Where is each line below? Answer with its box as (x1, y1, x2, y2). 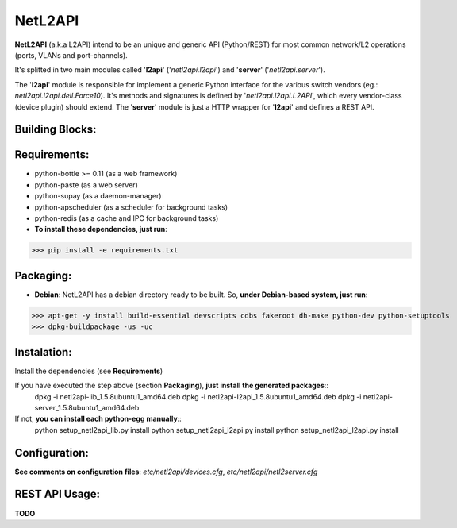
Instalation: (14, 345, 72, 359)
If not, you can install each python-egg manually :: (14, 414, 182, 424)
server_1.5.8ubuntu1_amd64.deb (34, 403, 140, 412)
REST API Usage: (14, 488, 101, 501)
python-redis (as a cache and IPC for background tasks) (34, 213, 219, 222)
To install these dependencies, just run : (34, 225, 168, 234)
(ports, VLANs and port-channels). (14, 50, 129, 60)
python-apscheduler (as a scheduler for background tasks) (34, 202, 228, 212)
